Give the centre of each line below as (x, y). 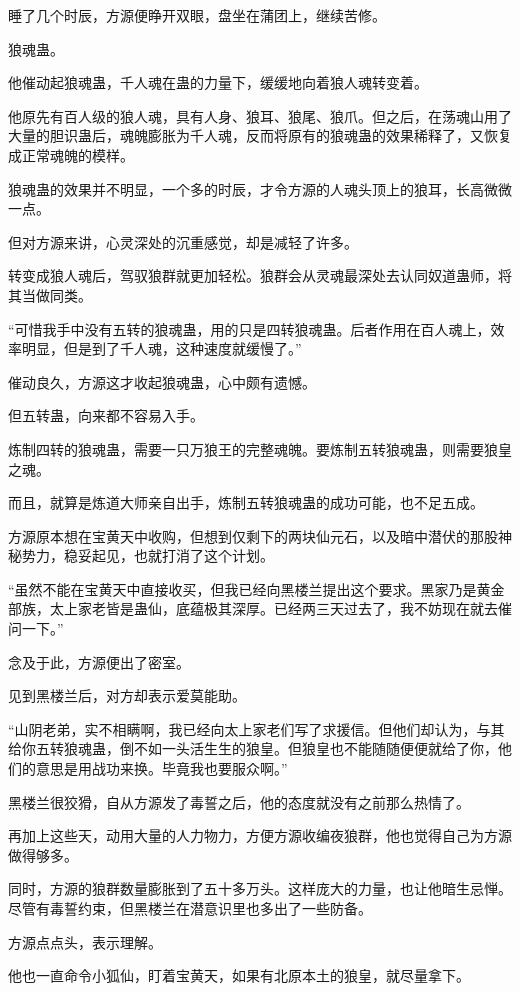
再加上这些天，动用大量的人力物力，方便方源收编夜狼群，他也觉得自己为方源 (260, 835)
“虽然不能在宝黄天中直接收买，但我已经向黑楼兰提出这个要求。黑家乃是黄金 (256, 588)
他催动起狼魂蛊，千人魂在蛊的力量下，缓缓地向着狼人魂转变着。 (218, 82)
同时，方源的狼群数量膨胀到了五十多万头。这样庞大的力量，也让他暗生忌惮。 (260, 888)
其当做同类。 (50, 294)
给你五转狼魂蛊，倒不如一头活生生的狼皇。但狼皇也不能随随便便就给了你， (253, 748)
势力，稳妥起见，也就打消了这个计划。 (147, 555)
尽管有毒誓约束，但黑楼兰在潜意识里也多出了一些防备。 (190, 908)
